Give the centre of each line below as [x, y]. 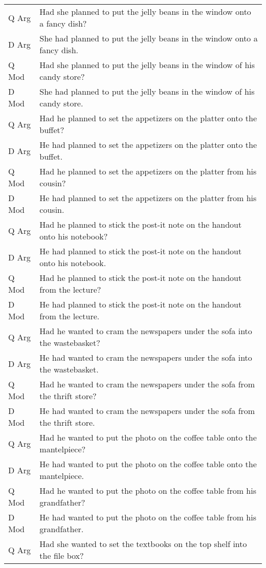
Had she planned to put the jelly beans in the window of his [147, 65]
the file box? [62, 555]
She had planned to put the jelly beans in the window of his [147, 91]
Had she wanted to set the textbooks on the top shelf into [143, 544]
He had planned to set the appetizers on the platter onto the [148, 145]
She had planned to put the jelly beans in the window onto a [149, 38]
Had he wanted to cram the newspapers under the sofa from [147, 384]
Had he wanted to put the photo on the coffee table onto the [148, 437]
